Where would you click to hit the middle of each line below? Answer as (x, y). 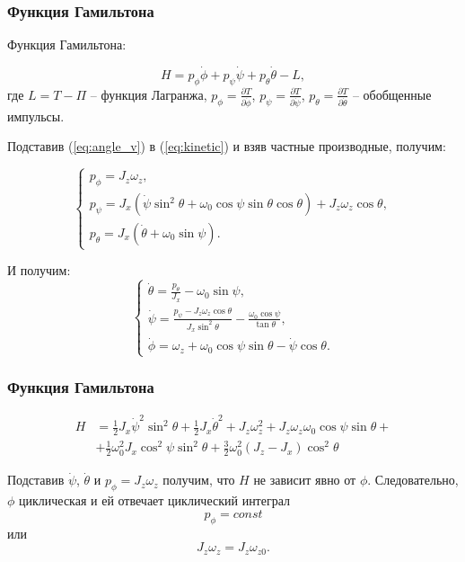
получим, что (199, 480)
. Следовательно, (413, 480)
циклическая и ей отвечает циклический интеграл (155, 500)
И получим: (39, 270)
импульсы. (36, 116)
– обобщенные (392, 94)
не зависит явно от (305, 480)
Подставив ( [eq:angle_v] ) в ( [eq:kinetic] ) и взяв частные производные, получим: (227, 146)
